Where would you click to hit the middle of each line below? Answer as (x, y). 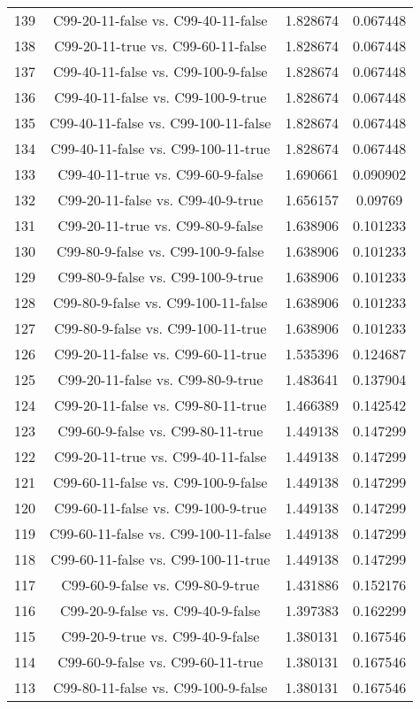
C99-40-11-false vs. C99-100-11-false (160, 123)
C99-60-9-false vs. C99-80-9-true (160, 585)
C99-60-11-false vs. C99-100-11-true (160, 559)
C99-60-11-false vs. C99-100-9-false (160, 482)
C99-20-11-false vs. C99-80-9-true (160, 379)
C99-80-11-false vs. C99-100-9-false (160, 687)
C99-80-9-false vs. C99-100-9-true (160, 277)
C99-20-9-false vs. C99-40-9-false (160, 610)
